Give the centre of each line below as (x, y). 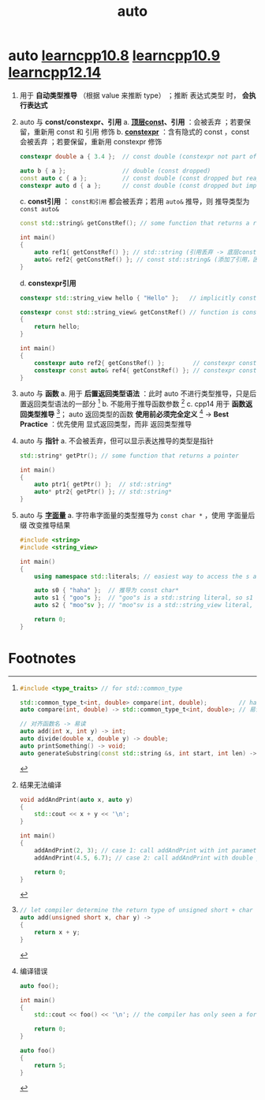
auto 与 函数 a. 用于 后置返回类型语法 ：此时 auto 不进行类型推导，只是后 (138, 393)
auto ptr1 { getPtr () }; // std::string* (103, 485)
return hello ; (57, 327)
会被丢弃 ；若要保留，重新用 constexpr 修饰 (91, 141)
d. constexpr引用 (48, 283)
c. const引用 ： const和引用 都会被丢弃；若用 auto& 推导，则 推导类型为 (134, 201)
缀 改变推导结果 (45, 525)
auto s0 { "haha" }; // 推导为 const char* (106, 591)
